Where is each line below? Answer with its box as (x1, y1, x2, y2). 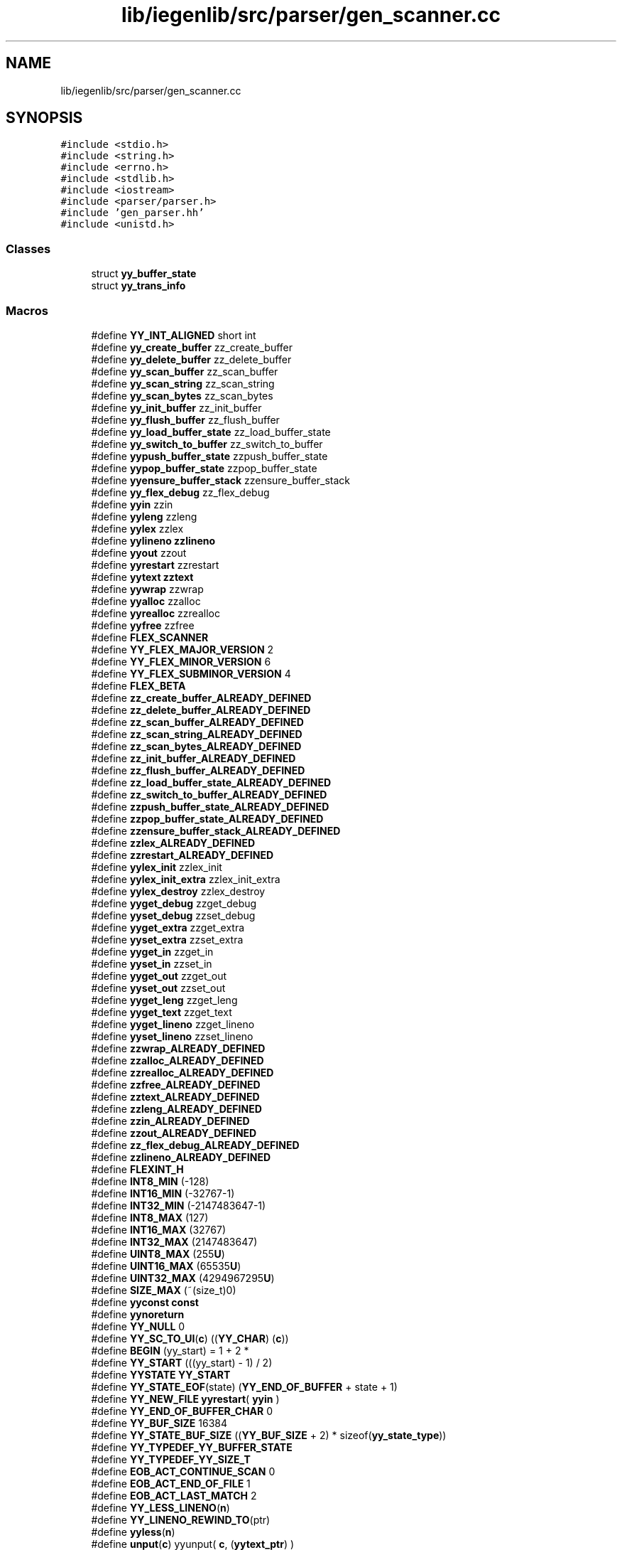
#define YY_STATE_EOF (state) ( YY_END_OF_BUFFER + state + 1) (91, 1380, 398, 1393)
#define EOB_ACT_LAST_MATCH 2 (91, 1489, 257, 1502)
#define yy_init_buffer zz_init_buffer (91, 401, 262, 414)
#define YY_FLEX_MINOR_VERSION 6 (91, 655, 271, 668)
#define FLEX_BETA (91, 679, 186, 692)
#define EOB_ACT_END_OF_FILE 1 (91, 1477, 251, 1490)
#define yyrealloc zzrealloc (91, 606, 220, 619)
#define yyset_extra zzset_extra (91, 933, 244, 946)
